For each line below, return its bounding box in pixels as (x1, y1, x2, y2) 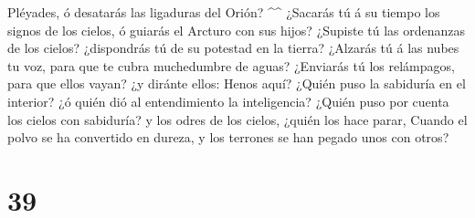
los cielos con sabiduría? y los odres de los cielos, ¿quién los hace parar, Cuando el (7, 109, 468, 129)
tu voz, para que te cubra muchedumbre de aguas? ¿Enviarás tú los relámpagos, (7, 56, 455, 75)
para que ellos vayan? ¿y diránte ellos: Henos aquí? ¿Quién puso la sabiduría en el (7, 74, 466, 93)
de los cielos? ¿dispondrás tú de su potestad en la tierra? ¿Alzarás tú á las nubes (7, 38, 459, 57)
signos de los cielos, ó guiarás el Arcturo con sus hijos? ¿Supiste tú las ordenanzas (7, 20, 466, 39)
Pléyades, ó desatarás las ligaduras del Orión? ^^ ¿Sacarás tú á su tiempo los (7, 3, 440, 21)
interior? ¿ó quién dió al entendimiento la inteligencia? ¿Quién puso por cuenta (7, 91, 449, 110)
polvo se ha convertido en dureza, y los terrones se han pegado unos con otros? (7, 128, 449, 147)
